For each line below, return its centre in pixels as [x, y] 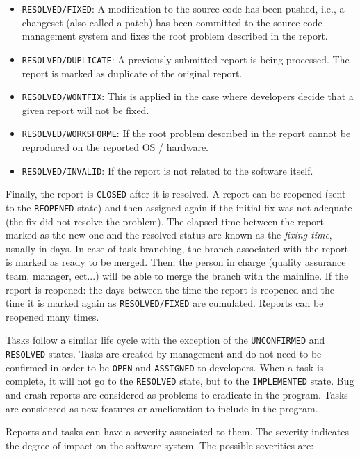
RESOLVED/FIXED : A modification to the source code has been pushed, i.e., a [183, 8]
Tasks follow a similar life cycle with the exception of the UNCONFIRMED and [165, 340]
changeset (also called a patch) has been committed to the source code [172, 22]
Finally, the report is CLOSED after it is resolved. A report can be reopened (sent [176, 194]
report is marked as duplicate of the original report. [132, 73]
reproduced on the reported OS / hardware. [115, 147]
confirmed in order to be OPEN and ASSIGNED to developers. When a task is [165, 367]
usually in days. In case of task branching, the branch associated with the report [177, 248]
